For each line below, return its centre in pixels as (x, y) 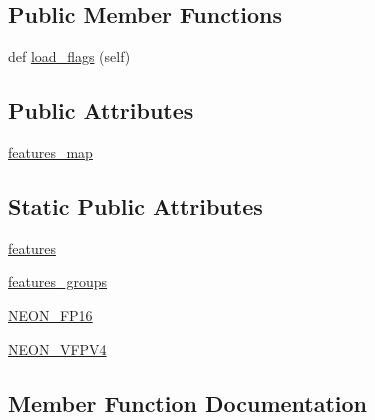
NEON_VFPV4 (57, 348)
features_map (50, 152)
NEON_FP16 (50, 314)
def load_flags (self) (69, 56)
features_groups (58, 281)
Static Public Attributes (135, 205)
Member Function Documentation (188, 402)
